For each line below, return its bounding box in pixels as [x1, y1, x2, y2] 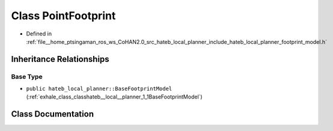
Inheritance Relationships [11, 54, 109, 64]
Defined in [26, 30, 52, 37]
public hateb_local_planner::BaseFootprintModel [26, 85, 173, 93]
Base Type [11, 72, 43, 81]
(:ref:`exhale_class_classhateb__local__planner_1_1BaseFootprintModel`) [26, 93, 203, 100]
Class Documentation [11, 109, 94, 120]
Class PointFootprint [11, 9, 116, 22]
